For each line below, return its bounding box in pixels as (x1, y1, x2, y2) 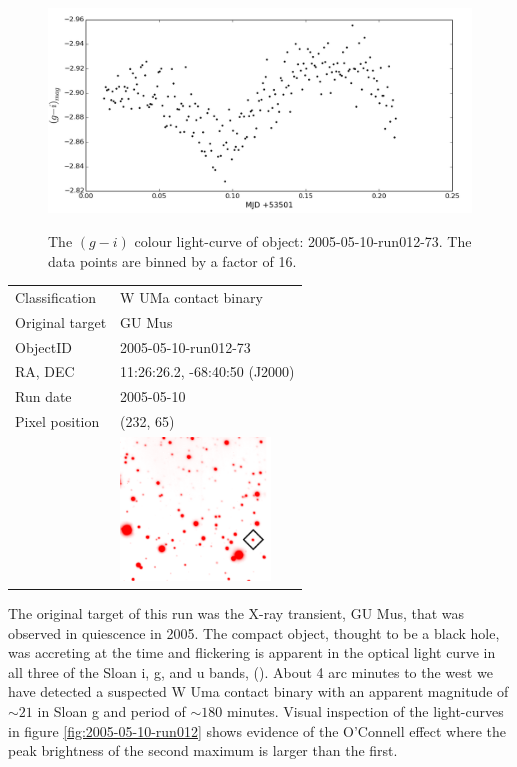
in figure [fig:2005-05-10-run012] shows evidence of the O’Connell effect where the (8, 720, 507, 741)
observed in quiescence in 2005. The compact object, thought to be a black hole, (8, 622, 500, 643)
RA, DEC (15, 361, 75, 382)
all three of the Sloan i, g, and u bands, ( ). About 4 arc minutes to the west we (8, 661, 493, 682)
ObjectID (15, 336, 72, 357)
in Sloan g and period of (37, 700, 186, 721)
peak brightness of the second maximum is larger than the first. (8, 740, 398, 761)
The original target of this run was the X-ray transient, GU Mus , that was (8, 603, 465, 623)
